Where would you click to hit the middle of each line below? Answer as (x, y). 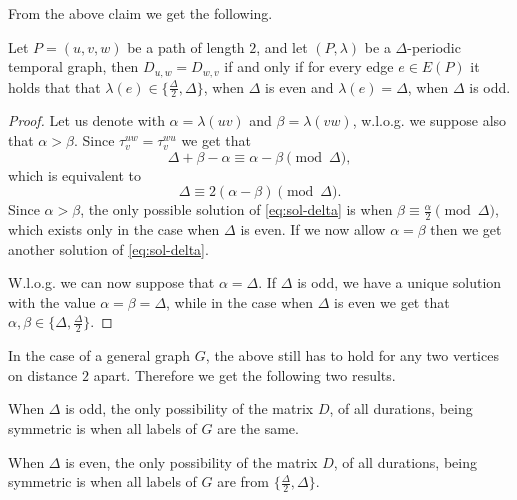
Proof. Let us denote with (86, 120)
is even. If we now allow (313, 229)
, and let (282, 46)
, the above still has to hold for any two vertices (352, 355)
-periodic (434, 46)
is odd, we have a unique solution (399, 282)
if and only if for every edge (309, 66)
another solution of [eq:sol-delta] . (108, 248)
